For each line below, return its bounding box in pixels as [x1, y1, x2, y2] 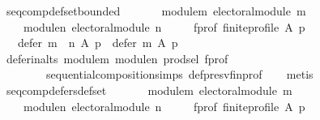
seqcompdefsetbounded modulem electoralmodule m [6, 2, 306, 19]
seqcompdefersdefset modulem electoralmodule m [6, 81, 292, 98]
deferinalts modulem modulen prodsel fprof [6, 49, 228, 66]
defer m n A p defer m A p [17, 34, 178, 51]
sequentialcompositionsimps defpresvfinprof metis [45, 66, 314, 83]
